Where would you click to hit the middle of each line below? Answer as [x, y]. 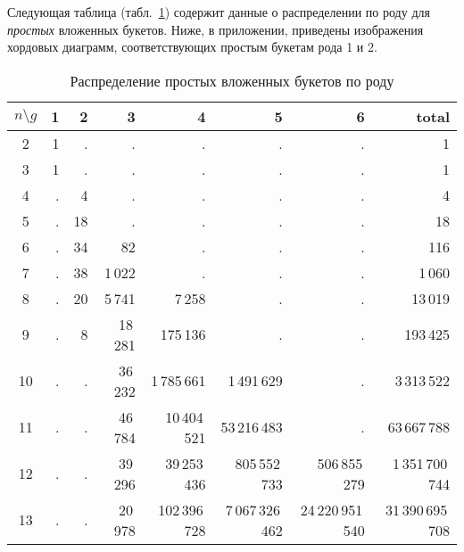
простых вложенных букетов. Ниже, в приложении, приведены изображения [215, 29]
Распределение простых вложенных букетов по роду [232, 80]
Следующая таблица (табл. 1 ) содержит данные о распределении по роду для [219, 12]
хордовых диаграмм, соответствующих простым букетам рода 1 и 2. [192, 47]
